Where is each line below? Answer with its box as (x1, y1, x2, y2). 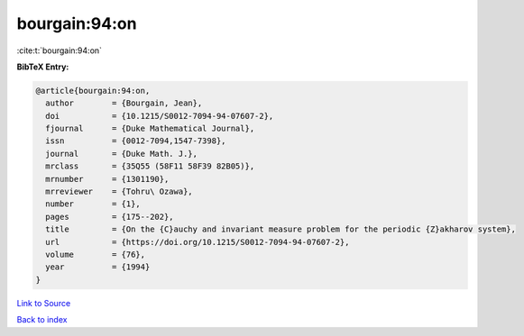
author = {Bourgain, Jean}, (45, 98, 203, 108)
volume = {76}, (45, 250, 146, 259)
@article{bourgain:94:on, (35, 86, 151, 95)
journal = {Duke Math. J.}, (45, 149, 198, 159)
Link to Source (16, 297, 71, 308)
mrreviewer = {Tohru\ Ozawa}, (45, 186, 193, 197)
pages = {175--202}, (45, 212, 175, 222)
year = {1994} (45, 262, 151, 272)
